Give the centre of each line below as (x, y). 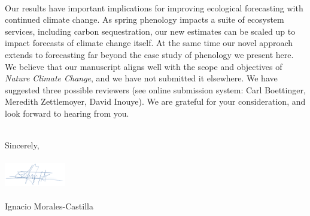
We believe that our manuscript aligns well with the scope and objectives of (144, 66)
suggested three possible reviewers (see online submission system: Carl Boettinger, (155, 89)
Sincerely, (22, 145)
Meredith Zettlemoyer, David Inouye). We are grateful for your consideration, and (155, 101)
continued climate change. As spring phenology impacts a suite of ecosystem (145, 19)
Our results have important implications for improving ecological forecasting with (154, 7)
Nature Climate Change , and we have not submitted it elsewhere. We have (141, 78)
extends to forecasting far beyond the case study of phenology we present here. (149, 54)
